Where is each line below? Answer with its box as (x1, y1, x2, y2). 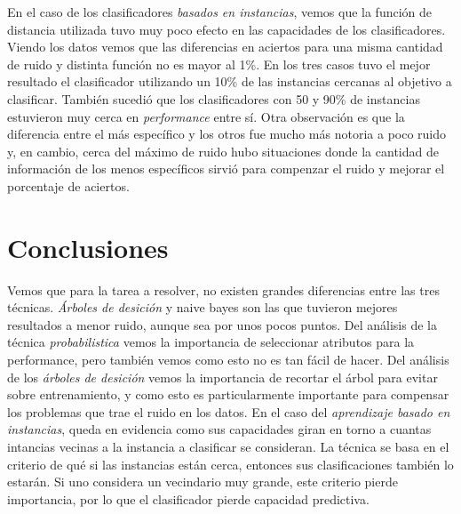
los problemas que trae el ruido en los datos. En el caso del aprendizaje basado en (7, 402, 450, 421)
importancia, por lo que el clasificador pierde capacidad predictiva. (7, 489, 370, 508)
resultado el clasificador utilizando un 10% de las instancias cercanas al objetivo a (7, 72, 452, 91)
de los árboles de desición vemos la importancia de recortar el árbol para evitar (7, 367, 438, 386)
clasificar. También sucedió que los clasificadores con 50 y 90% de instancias (7, 89, 420, 108)
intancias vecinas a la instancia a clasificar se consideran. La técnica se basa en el (7, 438, 449, 455)
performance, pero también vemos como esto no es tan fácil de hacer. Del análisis (7, 350, 449, 369)
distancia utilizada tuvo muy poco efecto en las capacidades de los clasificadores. (7, 20, 446, 38)
